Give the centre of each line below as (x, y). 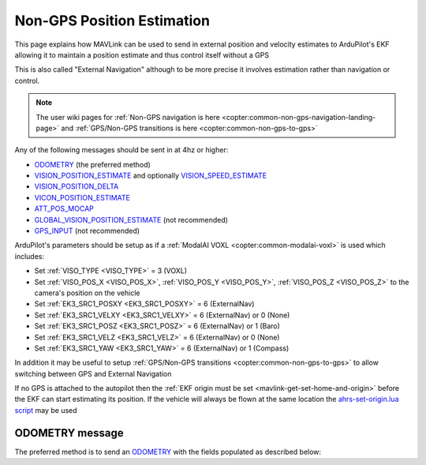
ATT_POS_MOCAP (64, 208)
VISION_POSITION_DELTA (77, 186)
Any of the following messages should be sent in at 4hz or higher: (121, 150)
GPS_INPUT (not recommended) (87, 231)
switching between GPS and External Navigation (93, 373)
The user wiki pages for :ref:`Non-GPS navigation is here (128, 117)
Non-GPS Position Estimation (112, 21)
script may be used (46, 410)
